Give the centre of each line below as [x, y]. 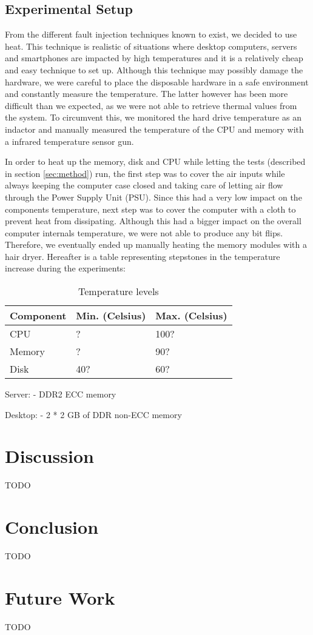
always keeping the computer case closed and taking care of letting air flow [144, 185]
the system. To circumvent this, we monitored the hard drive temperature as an [153, 117]
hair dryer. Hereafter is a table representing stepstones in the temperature [143, 256]
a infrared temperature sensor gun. [69, 141]
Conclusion [52, 527]
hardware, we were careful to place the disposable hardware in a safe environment [157, 81]
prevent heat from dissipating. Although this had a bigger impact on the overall [153, 221]
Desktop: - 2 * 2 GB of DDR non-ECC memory [93, 414]
